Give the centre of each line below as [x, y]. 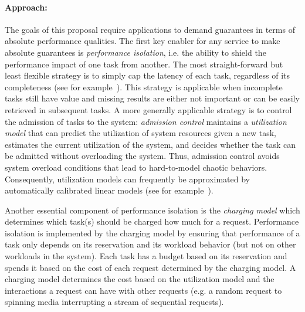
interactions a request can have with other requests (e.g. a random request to [143, 290]
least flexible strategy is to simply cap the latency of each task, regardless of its [148, 75]
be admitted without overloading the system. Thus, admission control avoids [142, 156]
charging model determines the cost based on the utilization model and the [140, 279]
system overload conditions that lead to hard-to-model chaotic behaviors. [136, 167]
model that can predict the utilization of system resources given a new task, [140, 133]
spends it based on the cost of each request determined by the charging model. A [150, 267]
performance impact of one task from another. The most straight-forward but [144, 64]
